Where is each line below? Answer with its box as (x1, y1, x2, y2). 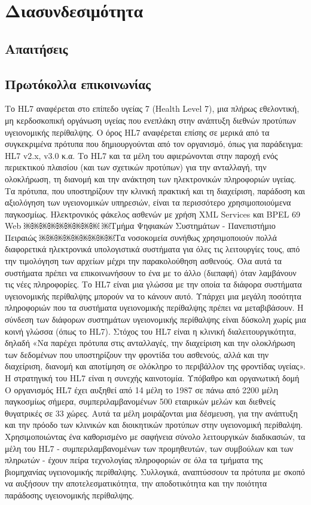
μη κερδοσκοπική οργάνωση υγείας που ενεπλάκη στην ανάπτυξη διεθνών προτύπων (5, 114, 296, 126)
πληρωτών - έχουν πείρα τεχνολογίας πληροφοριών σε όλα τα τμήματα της (5, 454, 263, 466)
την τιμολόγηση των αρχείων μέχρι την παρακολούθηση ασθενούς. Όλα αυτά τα (5, 255, 282, 267)
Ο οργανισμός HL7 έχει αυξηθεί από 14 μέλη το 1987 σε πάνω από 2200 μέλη (5, 383, 279, 396)
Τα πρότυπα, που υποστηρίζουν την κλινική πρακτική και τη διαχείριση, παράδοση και (5, 184, 306, 197)
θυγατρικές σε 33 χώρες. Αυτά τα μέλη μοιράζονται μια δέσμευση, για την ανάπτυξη (5, 406, 298, 419)
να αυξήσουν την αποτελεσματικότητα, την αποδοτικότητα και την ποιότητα (5, 477, 267, 489)
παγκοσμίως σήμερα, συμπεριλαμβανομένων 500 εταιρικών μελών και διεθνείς (5, 395, 276, 408)
